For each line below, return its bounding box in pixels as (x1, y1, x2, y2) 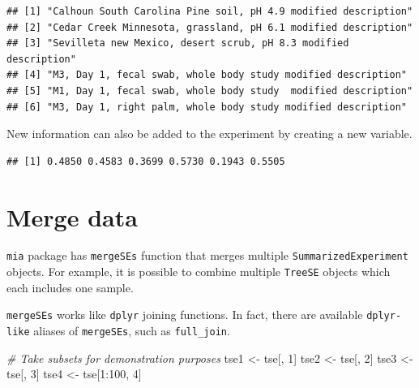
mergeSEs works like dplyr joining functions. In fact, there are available (6, 306, 363, 323)
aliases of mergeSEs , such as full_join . (33, 322, 230, 339)
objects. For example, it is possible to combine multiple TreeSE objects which (6, 263, 391, 280)
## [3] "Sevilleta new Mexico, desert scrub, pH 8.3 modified (6, 37, 349, 50)
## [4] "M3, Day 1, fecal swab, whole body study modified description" (6, 69, 407, 81)
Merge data (6, 200, 138, 233)
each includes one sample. (6, 278, 134, 295)
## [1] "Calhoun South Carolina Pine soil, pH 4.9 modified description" (6, 6, 413, 17)
